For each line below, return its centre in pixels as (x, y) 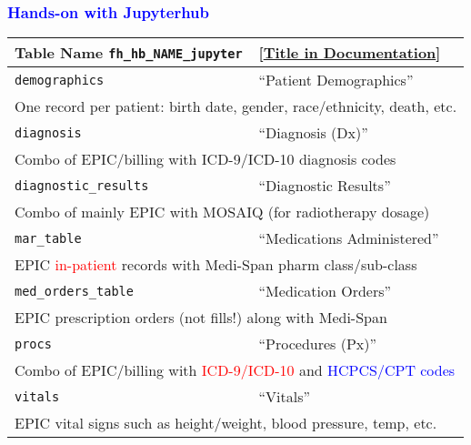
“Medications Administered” (349, 238)
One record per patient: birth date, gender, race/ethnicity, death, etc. (236, 106)
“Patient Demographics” (336, 80)
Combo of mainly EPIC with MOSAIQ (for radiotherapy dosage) (222, 212)
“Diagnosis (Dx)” (313, 133)
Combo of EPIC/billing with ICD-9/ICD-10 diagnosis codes (205, 159)
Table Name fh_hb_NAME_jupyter (129, 53)
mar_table (48, 238)
